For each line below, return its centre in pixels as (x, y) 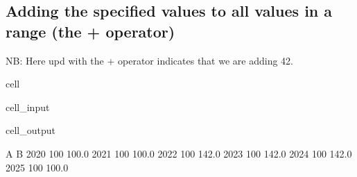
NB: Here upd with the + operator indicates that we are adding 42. (149, 60)
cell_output (31, 130)
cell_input (28, 107)
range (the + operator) (90, 31)
